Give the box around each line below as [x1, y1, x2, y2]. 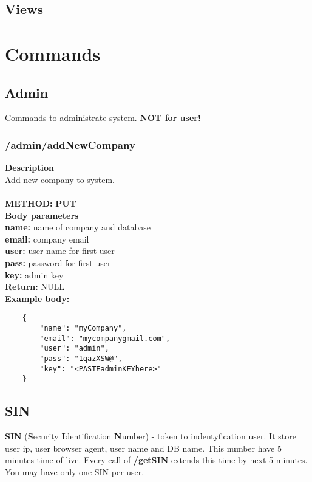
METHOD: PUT [5, 196, 76, 209]
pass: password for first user [5, 256, 111, 269]
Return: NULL [5, 280, 64, 293]
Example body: [5, 292, 70, 305]
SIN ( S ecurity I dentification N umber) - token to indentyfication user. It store [5, 430, 296, 442]
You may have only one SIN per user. [5, 465, 144, 478]
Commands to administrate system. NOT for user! [5, 111, 201, 124]
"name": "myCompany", [39, 323, 127, 332]
